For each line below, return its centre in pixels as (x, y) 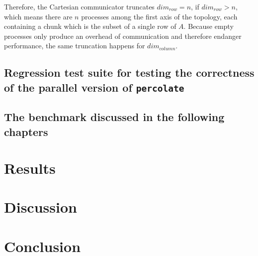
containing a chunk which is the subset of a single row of (90, 26)
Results (30, 168)
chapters (26, 131)
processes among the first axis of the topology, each (159, 16)
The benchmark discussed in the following (114, 117)
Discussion (41, 207)
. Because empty (209, 26)
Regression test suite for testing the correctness (129, 72)
